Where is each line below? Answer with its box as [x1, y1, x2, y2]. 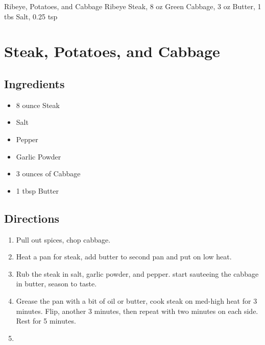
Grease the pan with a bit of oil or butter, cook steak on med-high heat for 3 [16, 295, 257, 306]
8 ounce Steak [16, 99, 60, 110]
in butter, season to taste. [16, 278, 97, 289]
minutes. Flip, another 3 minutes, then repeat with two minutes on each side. [16, 305, 258, 316]
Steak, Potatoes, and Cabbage [4, 41, 220, 62]
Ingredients [4, 75, 65, 91]
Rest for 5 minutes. [16, 315, 76, 326]
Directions [4, 210, 60, 226]
